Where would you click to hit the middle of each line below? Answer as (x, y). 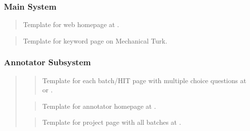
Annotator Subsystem (47, 62)
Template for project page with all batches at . (112, 122)
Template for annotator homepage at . (99, 106)
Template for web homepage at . (71, 24)
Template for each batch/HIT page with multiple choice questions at (144, 80)
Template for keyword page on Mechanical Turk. (95, 40)
